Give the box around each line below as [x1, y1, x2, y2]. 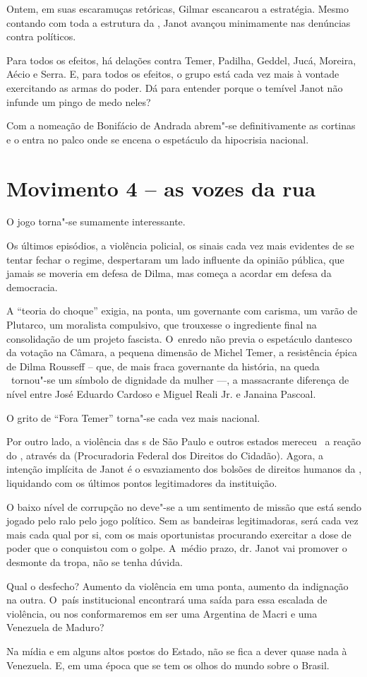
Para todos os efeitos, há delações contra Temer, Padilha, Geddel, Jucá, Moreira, [6, 52, 356, 67]
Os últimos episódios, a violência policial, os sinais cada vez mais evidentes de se [6, 238, 354, 253]
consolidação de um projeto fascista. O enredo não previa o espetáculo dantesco [6, 331, 352, 346]
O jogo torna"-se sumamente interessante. [6, 214, 186, 229]
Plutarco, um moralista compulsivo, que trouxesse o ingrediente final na [6, 317, 317, 332]
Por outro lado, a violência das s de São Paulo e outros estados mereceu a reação [6, 434, 361, 449]
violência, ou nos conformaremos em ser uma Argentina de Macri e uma [6, 606, 318, 620]
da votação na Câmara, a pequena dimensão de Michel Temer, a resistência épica [6, 345, 357, 360]
